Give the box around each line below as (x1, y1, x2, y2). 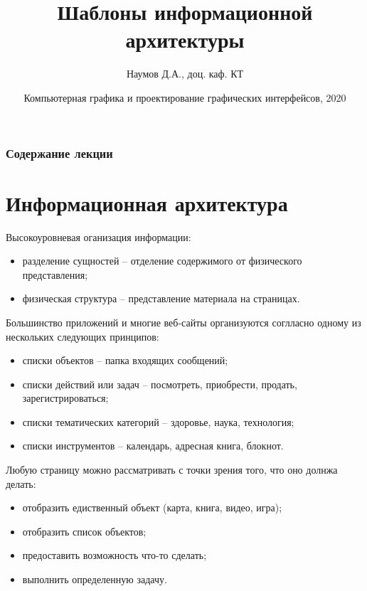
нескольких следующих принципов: (6, 329, 159, 344)
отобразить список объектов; (22, 523, 147, 538)
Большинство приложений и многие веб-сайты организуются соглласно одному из (6, 314, 361, 329)
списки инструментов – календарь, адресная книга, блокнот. (22, 438, 284, 453)
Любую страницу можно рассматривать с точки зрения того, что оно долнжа (6, 462, 338, 477)
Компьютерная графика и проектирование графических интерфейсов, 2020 (23, 90, 346, 105)
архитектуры (125, 25, 245, 54)
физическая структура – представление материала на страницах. (22, 291, 300, 306)
